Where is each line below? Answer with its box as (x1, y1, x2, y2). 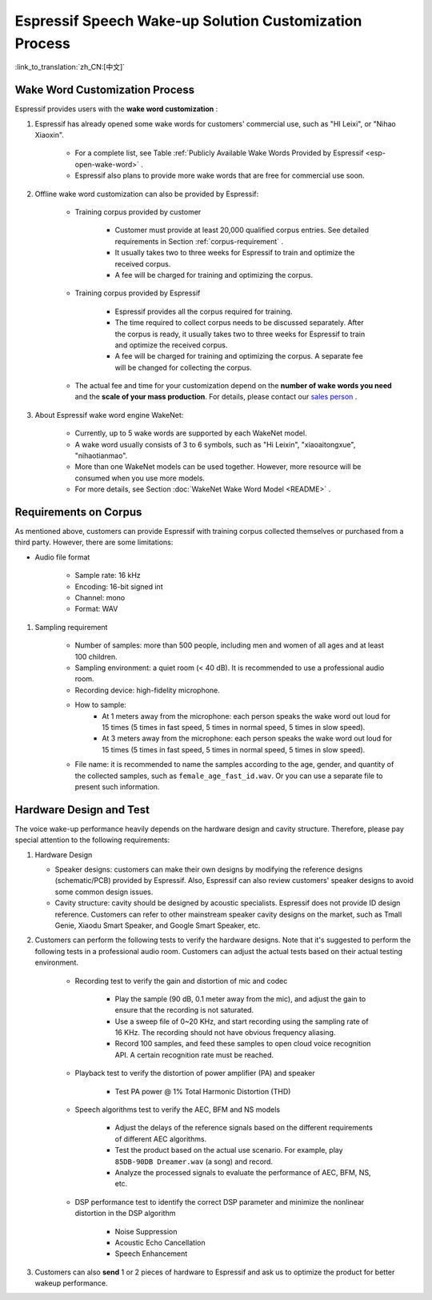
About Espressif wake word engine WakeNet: (34, 410, 184, 419)
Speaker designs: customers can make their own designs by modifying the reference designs (54, 865, 363, 874)
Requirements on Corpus (14, 505, 142, 519)
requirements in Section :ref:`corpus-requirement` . (114, 236, 284, 246)
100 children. (74, 652, 118, 661)
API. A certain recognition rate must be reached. (114, 1049, 274, 1060)
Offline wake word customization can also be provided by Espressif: (34, 189, 259, 199)
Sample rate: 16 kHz (74, 571, 142, 580)
